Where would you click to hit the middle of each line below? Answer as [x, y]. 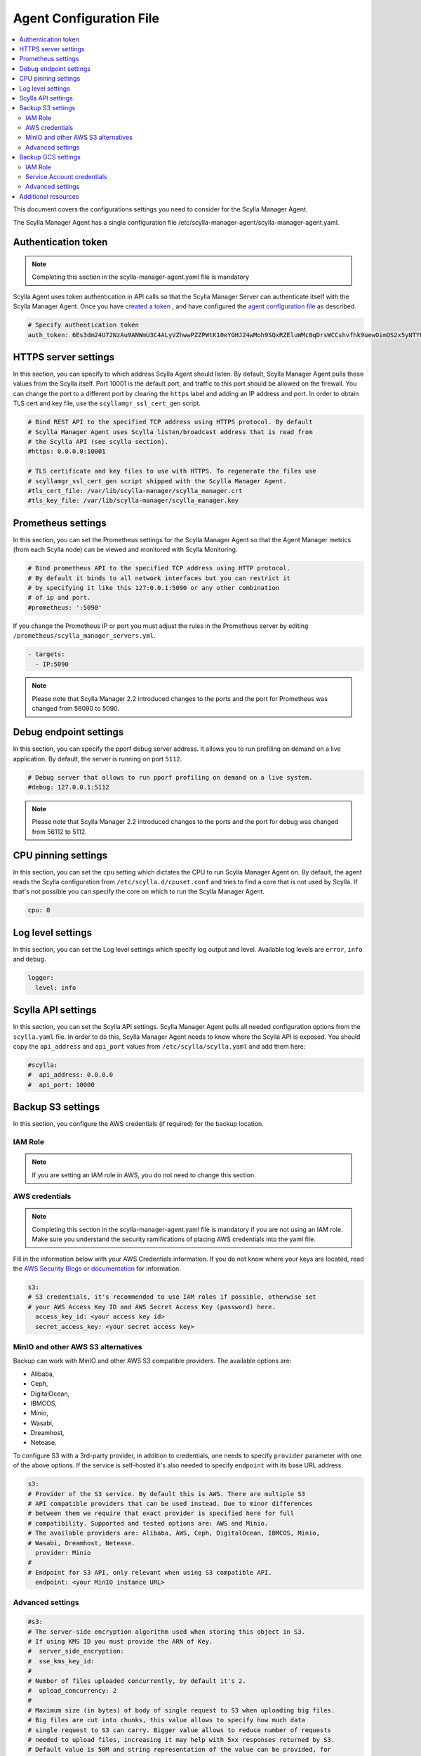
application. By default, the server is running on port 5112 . [98, 759]
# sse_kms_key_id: [61, 1661]
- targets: [46, 654]
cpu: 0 [39, 910]
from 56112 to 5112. [59, 832]
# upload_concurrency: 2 [72, 1690]
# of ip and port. [59, 598]
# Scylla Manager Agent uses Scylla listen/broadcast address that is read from [170, 432]
